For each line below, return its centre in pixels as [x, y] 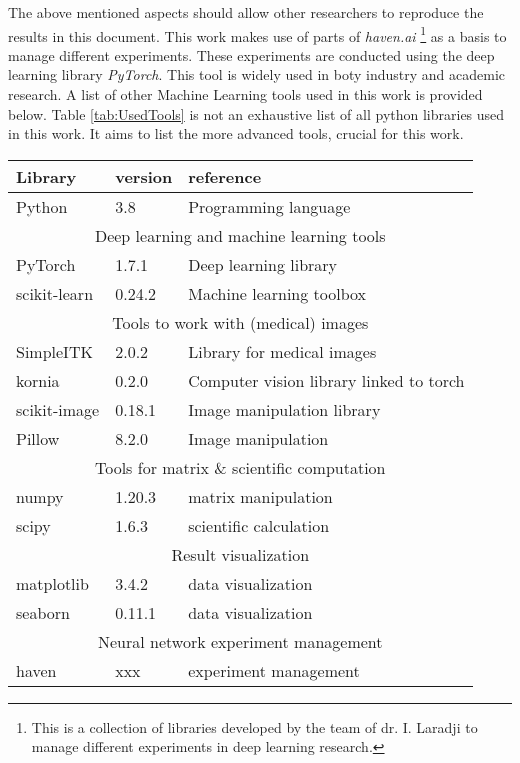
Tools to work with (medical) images [240, 322]
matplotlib [52, 583]
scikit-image [58, 409]
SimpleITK [54, 351]
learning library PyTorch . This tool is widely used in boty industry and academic [256, 74]
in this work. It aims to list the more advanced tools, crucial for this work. [236, 133]
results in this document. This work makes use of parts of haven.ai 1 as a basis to [257, 34]
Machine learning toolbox [277, 293]
